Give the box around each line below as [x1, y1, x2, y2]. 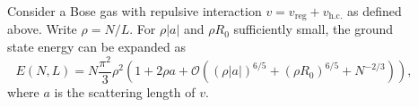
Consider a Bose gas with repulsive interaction [7, 2, 262, 20]
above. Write [7, 20, 77, 38]
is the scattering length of [54, 83, 196, 102]
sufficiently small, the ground [233, 20, 394, 38]
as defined [347, 2, 402, 20]
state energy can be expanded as [7, 37, 186, 56]
